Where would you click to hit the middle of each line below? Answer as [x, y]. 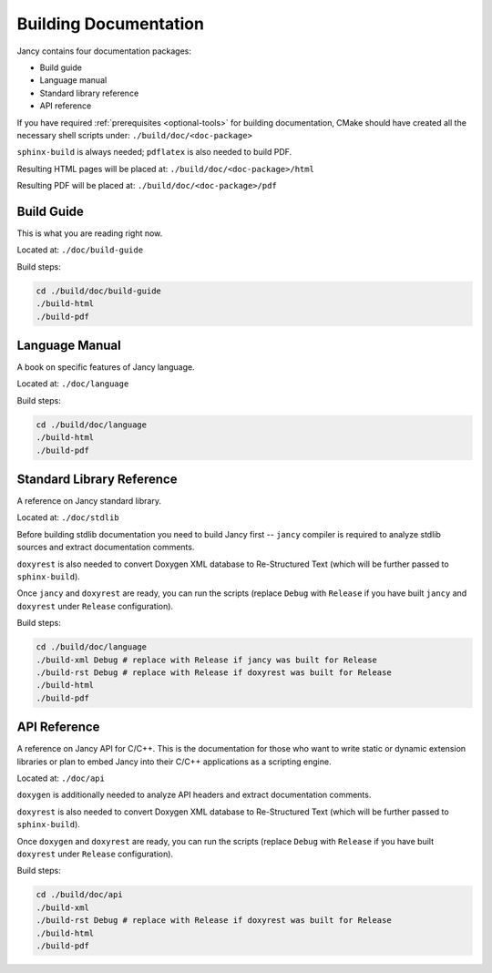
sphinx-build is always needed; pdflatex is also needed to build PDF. [154, 152]
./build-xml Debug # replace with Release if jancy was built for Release [207, 660]
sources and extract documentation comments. [106, 548]
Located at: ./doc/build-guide [80, 250]
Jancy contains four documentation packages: [104, 51]
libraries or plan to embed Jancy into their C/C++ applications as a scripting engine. [174, 762]
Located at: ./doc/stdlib [68, 517]
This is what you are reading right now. [90, 233]
